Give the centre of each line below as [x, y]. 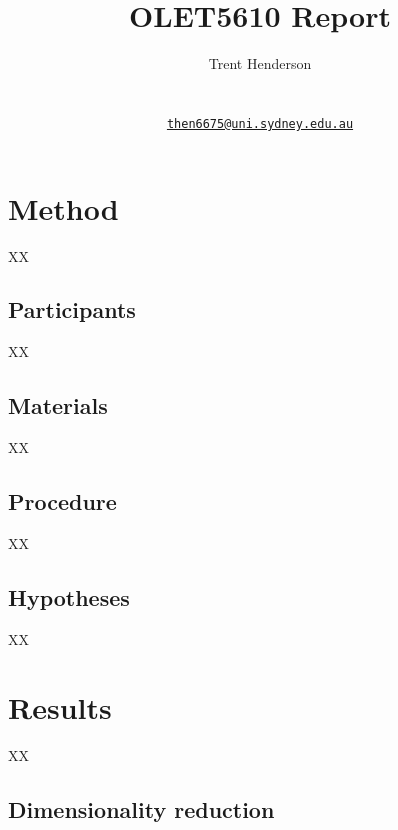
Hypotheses [69, 596]
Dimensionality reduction [141, 809]
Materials [58, 405]
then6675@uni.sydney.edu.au [260, 123]
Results [60, 707]
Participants [72, 309]
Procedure [62, 501]
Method [63, 207]
